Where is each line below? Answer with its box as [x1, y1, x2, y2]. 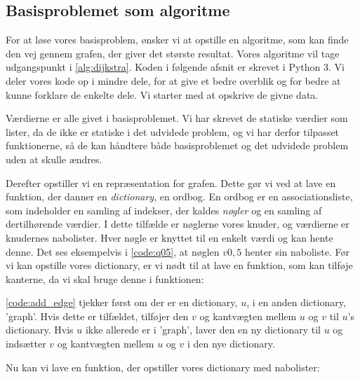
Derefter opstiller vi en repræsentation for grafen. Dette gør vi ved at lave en [6, 175, 336, 190]
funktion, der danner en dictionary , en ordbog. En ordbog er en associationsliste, [6, 189, 353, 204]
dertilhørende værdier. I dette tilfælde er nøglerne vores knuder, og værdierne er [6, 216, 349, 231]
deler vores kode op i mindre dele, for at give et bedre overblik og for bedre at [6, 73, 341, 88]
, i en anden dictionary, [246, 295, 346, 310]
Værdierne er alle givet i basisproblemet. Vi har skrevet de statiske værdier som [6, 111, 348, 125]
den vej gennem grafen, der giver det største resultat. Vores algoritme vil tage [6, 46, 340, 60]
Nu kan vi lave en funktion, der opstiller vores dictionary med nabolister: [6, 359, 320, 374]
